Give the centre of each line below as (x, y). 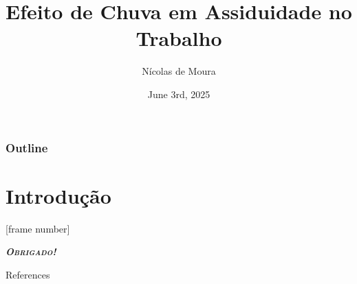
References (28, 274)
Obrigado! (31, 251)
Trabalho (179, 38)
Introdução (58, 195)
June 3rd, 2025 (179, 94)
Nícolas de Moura (179, 71)
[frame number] (38, 228)
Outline (27, 147)
